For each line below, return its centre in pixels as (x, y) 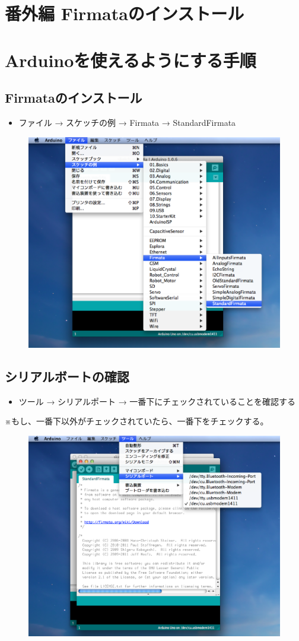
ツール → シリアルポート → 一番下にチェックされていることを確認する (157, 401)
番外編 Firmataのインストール (125, 13)
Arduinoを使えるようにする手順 (131, 60)
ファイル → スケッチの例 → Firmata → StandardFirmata (127, 122)
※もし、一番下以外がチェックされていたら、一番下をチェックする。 (137, 421)
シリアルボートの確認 (67, 376)
